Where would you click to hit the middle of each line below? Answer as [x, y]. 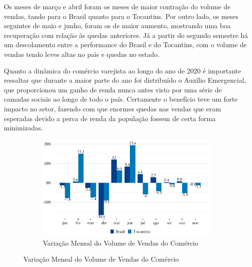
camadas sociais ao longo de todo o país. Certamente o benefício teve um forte [121, 99]
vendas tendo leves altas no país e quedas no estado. [82, 54]
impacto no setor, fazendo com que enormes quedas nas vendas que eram [113, 108]
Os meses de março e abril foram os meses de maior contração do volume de [117, 6]
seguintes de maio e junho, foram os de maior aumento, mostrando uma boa [117, 26]
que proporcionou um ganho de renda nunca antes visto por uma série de [113, 89]
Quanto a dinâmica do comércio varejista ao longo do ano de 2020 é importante [123, 70]
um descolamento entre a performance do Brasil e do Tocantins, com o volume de [126, 44]
